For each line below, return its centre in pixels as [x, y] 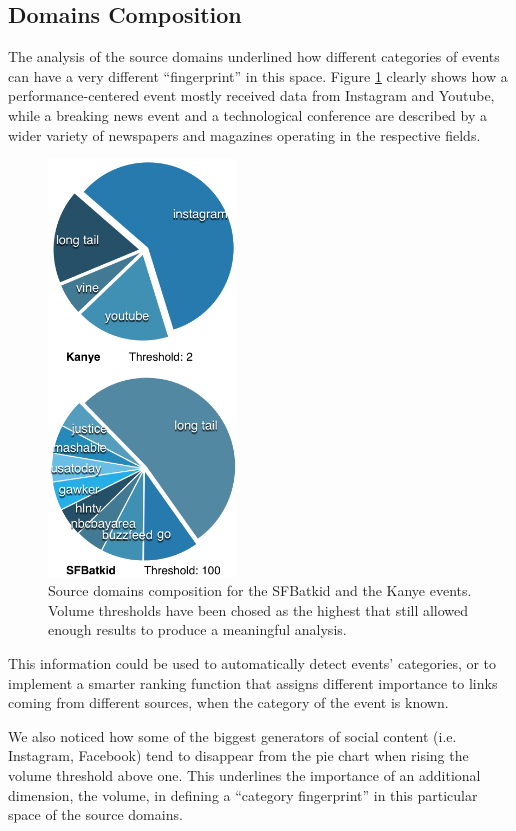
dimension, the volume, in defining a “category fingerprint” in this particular [243, 794]
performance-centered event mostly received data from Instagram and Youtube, [251, 95]
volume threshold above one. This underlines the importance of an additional [244, 774]
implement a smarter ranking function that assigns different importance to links [253, 682]
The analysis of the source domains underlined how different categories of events [254, 56]
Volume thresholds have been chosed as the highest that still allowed [258, 609]
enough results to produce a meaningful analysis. [197, 629]
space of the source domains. [95, 814]
